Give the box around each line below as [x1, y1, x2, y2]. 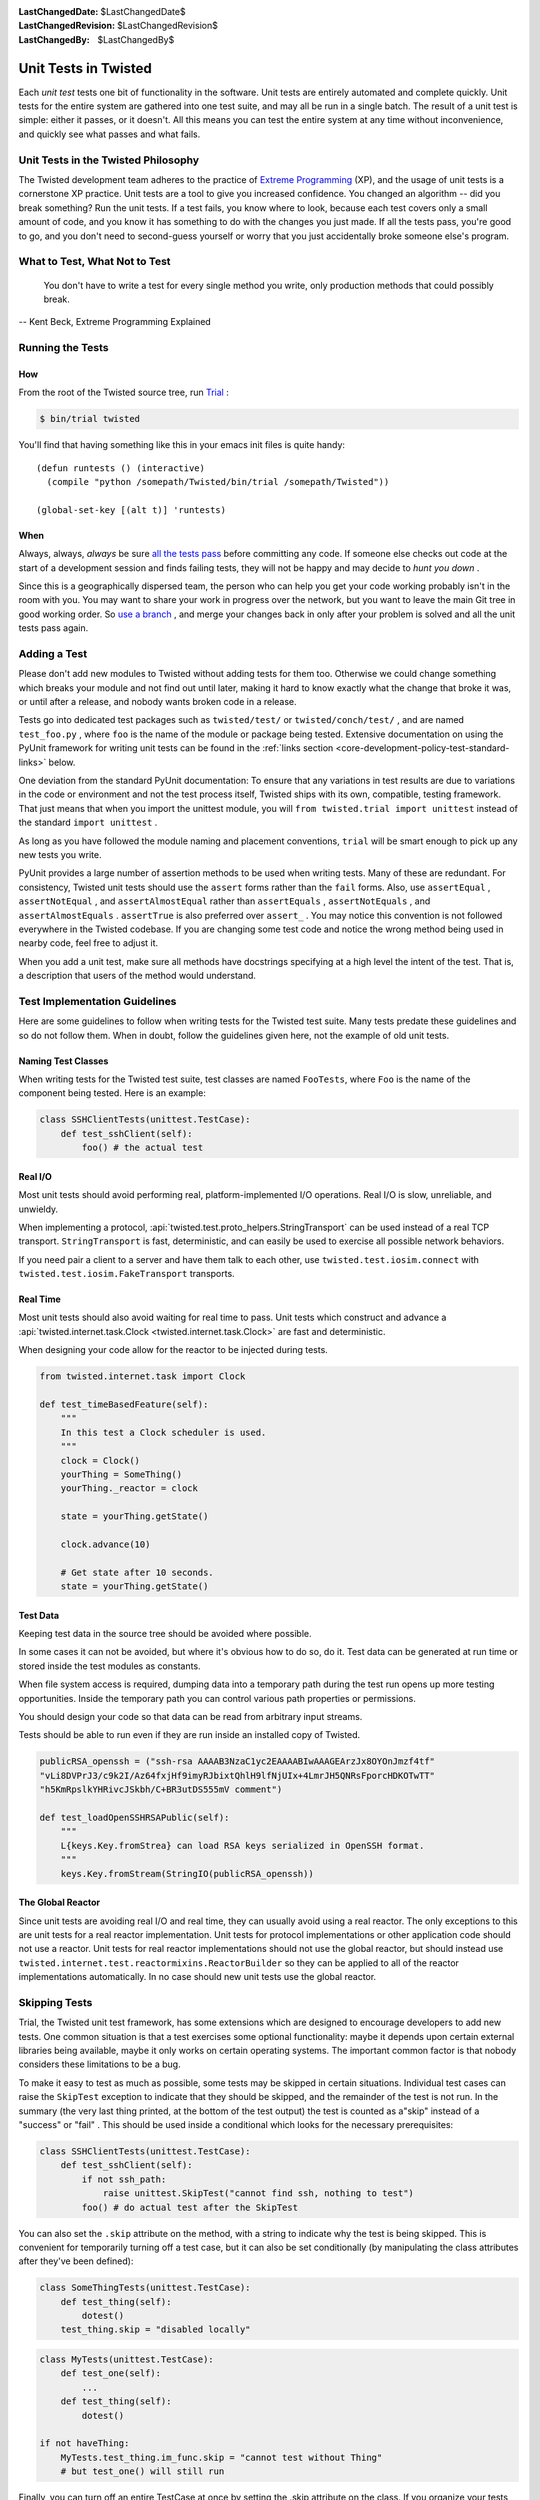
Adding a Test [18, 646, 88, 660]
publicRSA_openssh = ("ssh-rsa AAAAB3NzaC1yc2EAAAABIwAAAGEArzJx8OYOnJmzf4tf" [39, 1756, 435, 1767]
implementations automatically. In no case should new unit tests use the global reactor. [18, 1971, 377, 1983]
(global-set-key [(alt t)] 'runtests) [36, 504, 227, 515]
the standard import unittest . [18, 816, 158, 829]
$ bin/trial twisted [39, 413, 140, 425]
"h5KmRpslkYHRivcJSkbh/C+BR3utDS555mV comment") [39, 1784, 283, 1795]
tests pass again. [18, 622, 89, 634]
